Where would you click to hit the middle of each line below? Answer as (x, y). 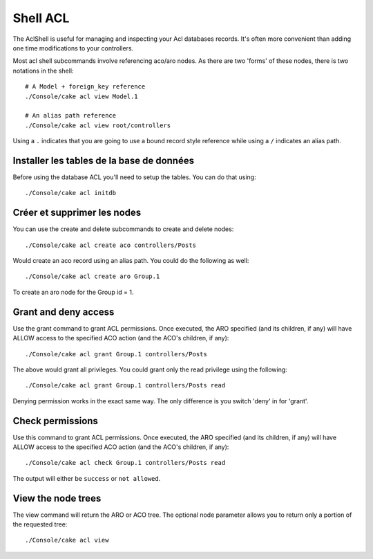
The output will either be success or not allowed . (87, 478)
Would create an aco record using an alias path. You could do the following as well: (131, 261)
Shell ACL (41, 18)
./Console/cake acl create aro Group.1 (93, 276)
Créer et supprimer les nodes (77, 213)
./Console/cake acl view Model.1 (82, 96)
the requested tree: (40, 524)
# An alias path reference (71, 116)
